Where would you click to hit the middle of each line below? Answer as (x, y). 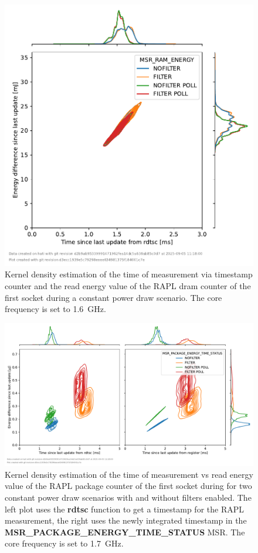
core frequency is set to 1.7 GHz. (64, 543)
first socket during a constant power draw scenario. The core (113, 297)
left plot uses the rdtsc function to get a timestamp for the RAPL (124, 509)
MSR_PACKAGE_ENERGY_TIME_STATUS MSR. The (125, 532)
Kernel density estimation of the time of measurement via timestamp (129, 274)
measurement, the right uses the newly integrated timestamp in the (126, 520)
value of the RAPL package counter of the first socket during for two (128, 486)
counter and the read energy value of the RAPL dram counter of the (128, 285)
